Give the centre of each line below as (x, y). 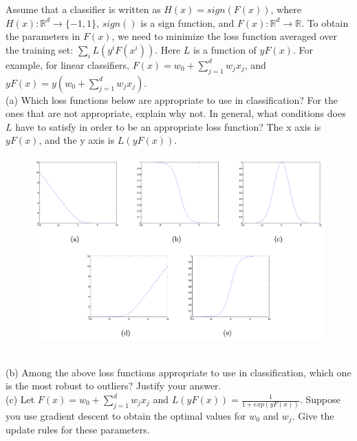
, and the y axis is (77, 140)
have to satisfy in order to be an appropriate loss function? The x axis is (168, 126)
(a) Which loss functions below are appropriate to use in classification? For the (172, 99)
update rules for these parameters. (78, 430)
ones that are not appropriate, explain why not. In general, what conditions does (176, 113)
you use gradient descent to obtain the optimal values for (126, 415)
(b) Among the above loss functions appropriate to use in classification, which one (178, 372)
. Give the (313, 415)
